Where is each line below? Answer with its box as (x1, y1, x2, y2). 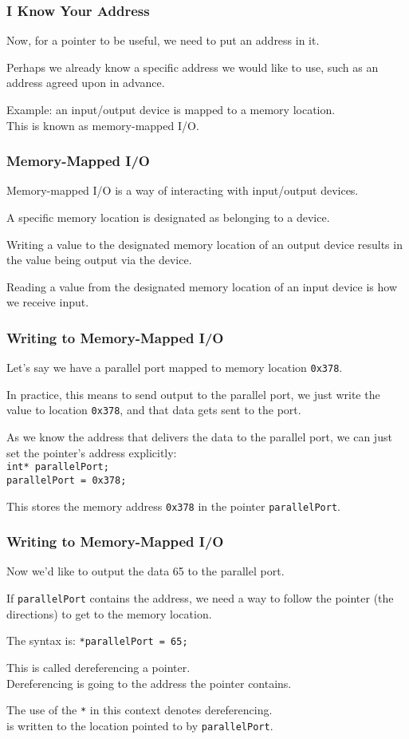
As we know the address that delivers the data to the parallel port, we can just (6, 429, 392, 445)
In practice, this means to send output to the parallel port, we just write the (6, 385, 380, 402)
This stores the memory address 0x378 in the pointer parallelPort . (6, 497, 340, 514)
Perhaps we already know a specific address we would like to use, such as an (6, 58, 379, 75)
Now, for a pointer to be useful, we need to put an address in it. (6, 32, 320, 49)
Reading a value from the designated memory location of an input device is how (6, 278, 398, 294)
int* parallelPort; (6, 461, 109, 473)
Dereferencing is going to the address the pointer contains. (6, 674, 292, 691)
